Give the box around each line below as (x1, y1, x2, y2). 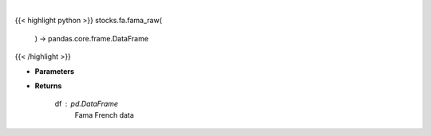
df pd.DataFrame (54, 99, 119, 109)
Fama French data (74, 110, 135, 119)
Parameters (34, 66, 75, 76)
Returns (34, 80, 62, 91)
